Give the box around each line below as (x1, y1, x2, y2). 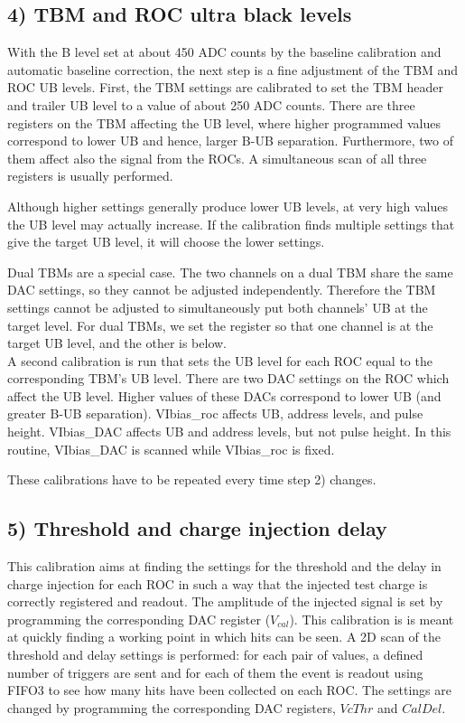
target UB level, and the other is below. (7, 333, 227, 352)
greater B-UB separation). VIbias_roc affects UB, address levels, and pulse (7, 404, 423, 423)
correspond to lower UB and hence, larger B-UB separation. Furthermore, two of (7, 131, 453, 150)
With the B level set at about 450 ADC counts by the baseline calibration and (7, 42, 442, 61)
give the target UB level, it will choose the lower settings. (7, 232, 325, 251)
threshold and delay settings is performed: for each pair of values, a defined (7, 645, 423, 664)
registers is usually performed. (7, 166, 173, 185)
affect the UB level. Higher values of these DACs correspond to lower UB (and (7, 386, 442, 405)
